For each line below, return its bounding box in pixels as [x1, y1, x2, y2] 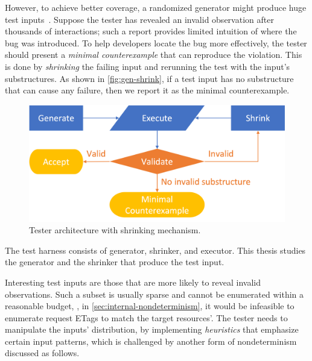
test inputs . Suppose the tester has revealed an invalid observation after [5, 13, 274, 25]
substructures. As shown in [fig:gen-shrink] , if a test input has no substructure [5, 72, 294, 84]
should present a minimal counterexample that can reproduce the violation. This [5, 48, 302, 61]
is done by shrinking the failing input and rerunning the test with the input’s [5, 60, 290, 72]
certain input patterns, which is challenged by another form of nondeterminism [5, 334, 297, 347]
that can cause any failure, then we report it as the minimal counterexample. [5, 84, 290, 96]
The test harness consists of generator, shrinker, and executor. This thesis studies [5, 243, 306, 256]
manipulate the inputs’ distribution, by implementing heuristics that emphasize [5, 323, 299, 336]
